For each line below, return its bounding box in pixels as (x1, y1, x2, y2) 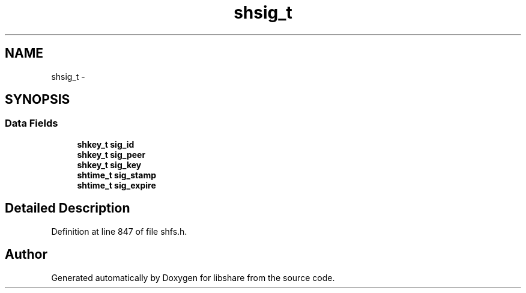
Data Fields (5, 117, 58, 130)
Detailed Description (5, 201, 130, 216)
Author (5, 247, 47, 262)
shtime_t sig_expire (77, 180, 156, 190)
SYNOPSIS (5, 92, 70, 107)
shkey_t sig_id (77, 139, 135, 150)
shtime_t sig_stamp (77, 169, 157, 180)
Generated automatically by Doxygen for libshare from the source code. (51, 272, 335, 283)
